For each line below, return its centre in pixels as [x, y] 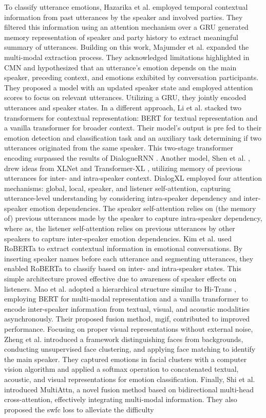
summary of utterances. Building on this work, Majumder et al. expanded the [127, 47]
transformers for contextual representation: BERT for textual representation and [131, 117]
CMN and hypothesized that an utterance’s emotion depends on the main [120, 67]
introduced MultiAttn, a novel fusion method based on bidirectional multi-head [129, 389]
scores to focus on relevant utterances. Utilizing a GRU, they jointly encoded [125, 97]
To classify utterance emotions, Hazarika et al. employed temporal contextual [126, 7]
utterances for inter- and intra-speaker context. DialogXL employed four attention [133, 178]
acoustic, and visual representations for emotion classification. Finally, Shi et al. [130, 379]
